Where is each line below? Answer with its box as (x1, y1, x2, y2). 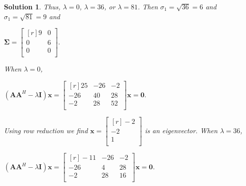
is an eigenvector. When (145, 125, 218, 136)
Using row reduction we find (4, 125, 88, 136)
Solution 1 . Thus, (4, 1, 61, 11)
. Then (138, 1, 158, 11)
